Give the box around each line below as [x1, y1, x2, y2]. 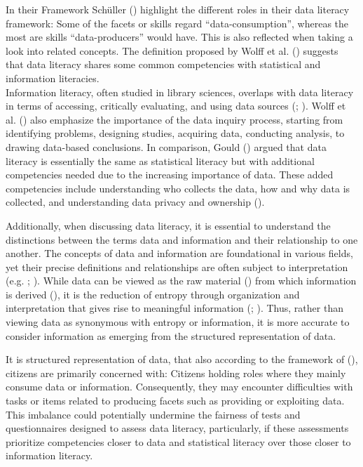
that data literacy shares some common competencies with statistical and [6, 57, 321, 72]
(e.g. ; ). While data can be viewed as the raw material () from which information [6, 273, 357, 288]
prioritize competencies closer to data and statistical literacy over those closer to [6, 434, 351, 449]
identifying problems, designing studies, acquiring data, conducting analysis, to [6, 126, 345, 140]
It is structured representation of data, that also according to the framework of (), [6, 352, 358, 367]
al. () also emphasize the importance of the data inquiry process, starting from [6, 112, 343, 126]
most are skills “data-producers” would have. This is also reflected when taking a [6, 29, 353, 44]
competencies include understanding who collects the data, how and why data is [6, 180, 350, 195]
